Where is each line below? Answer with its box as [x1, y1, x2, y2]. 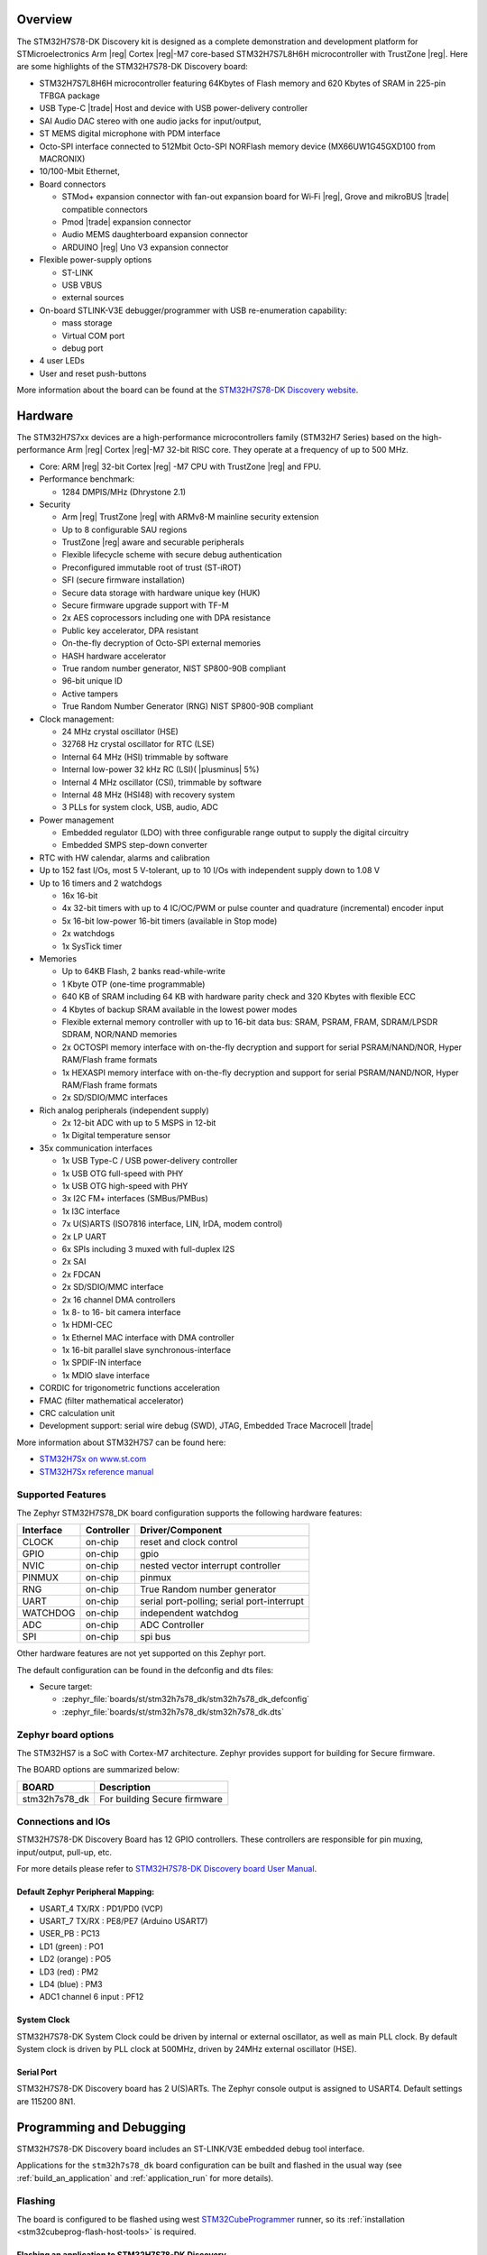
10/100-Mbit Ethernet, [39, 166, 121, 177]
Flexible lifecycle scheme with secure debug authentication [61, 549, 283, 560]
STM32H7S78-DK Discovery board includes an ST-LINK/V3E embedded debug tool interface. [16, 2143, 365, 2154]
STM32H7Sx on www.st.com [39, 1453, 147, 1465]
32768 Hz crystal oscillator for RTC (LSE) [61, 739, 216, 750]
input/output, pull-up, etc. [16, 1846, 113, 1857]
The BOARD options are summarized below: [16, 1764, 180, 1775]
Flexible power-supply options [39, 254, 152, 265]
